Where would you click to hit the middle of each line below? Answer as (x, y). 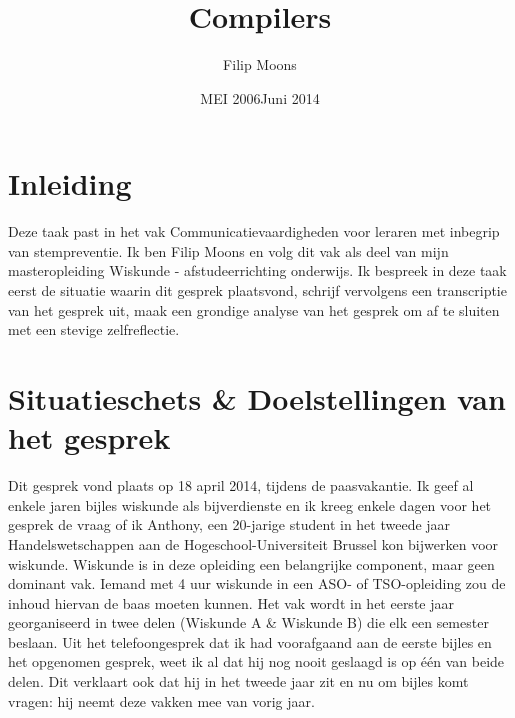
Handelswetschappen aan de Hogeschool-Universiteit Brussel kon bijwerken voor (253, 543)
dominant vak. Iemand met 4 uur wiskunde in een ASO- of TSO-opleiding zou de (257, 583)
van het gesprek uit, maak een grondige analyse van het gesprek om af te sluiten (254, 309)
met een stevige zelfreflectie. (94, 329)
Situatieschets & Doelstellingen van (257, 398)
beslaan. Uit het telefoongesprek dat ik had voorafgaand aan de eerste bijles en (250, 641)
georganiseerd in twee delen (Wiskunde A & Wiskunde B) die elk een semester (248, 622)
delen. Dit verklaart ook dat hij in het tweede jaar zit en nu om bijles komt (238, 681)
